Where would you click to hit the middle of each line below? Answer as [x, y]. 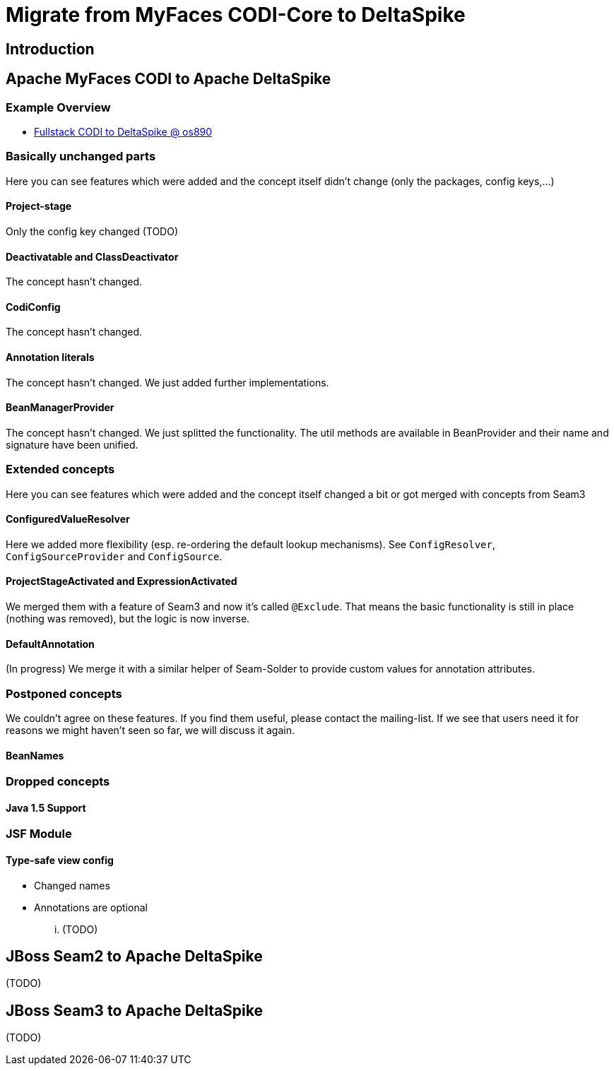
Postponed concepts [64, 693]
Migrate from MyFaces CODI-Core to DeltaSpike [236, 15]
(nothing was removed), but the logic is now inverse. [128, 619]
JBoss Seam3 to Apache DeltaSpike [135, 1010]
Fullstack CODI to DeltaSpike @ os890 [123, 131]
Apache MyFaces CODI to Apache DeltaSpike [169, 79]
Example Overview [58, 107]
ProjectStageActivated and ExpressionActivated [122, 581]
